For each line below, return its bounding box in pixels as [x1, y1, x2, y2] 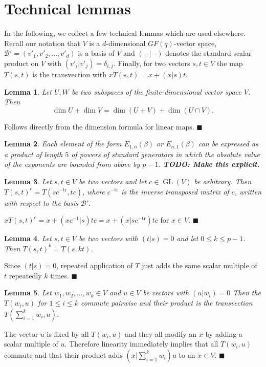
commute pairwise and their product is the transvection [80, 297, 253, 308]
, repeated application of [56, 260, 133, 271]
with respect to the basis [4, 197, 78, 208]
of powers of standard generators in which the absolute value [71, 148, 260, 159]
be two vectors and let [79, 176, 147, 186]
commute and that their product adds [4, 349, 123, 360]
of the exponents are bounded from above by [4, 159, 140, 169]
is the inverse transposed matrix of [121, 186, 229, 197]
